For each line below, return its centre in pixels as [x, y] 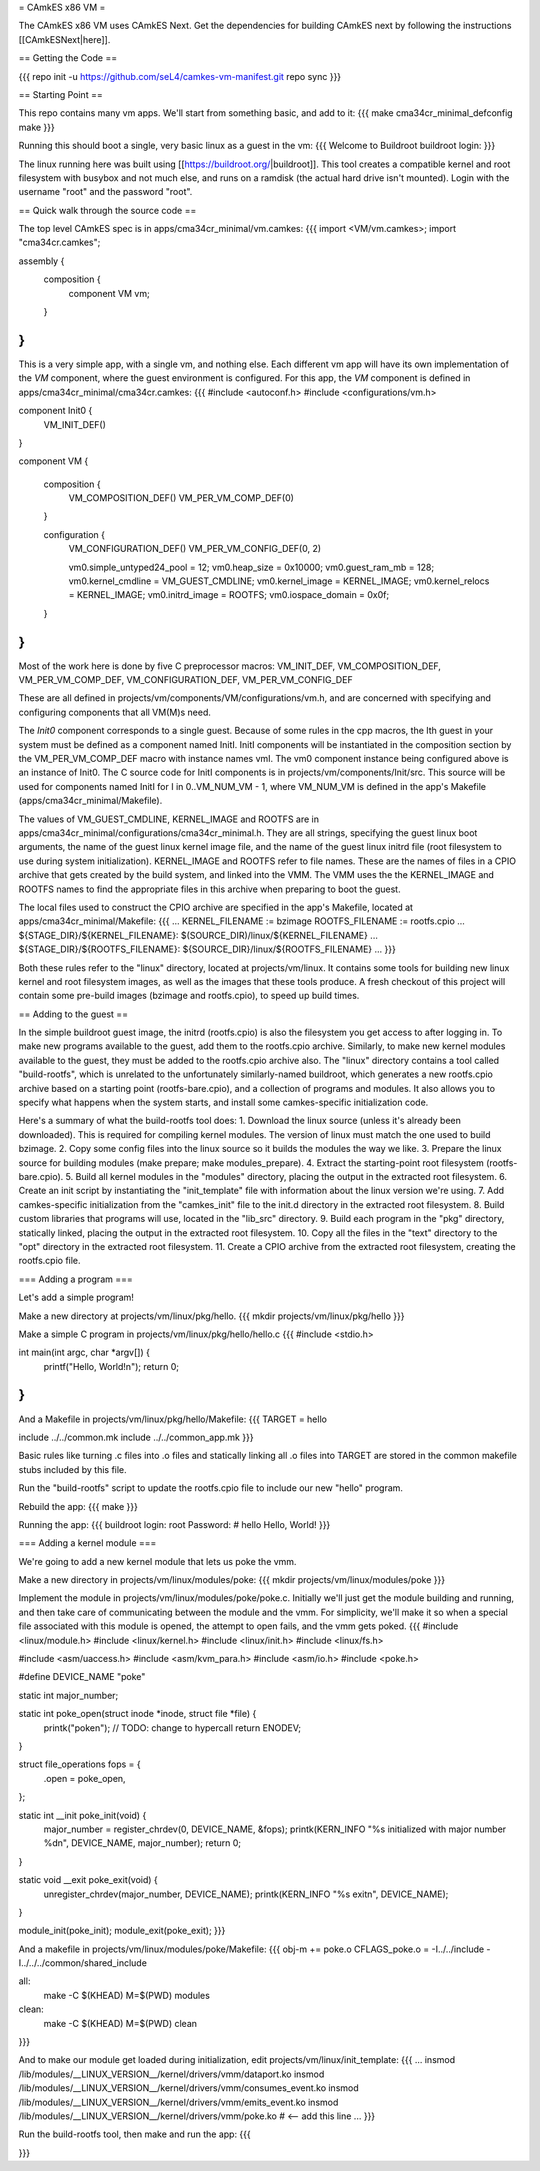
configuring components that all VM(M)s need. [115, 712]
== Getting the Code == [68, 58]
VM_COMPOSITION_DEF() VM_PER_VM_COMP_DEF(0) [181, 498]
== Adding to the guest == [73, 1014]
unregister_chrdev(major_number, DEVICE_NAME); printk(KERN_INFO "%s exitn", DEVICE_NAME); [246, 1894]
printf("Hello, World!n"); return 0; [111, 1366]
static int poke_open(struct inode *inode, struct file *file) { [137, 1714]
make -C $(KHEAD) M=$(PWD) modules [126, 1995]
